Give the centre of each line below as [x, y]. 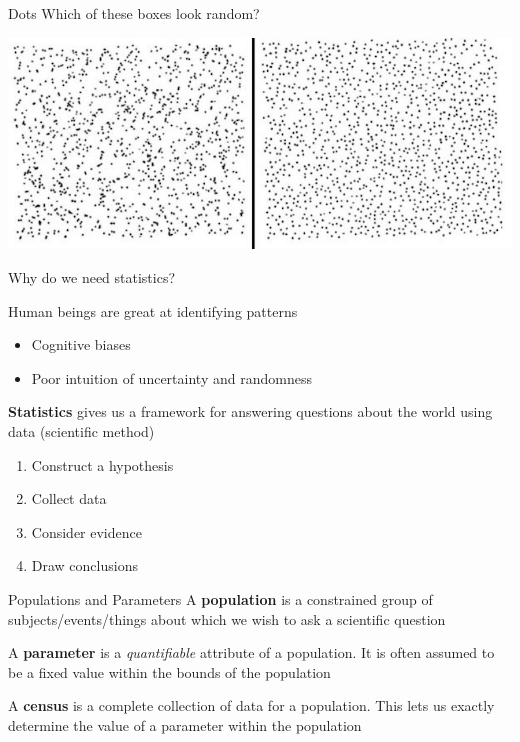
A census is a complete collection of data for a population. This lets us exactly [251, 705]
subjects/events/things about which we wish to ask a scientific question [227, 618]
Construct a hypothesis [102, 464]
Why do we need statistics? [92, 277]
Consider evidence [86, 531]
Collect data [69, 498]
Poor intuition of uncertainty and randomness [171, 377]
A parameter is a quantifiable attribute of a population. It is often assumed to [251, 652]
